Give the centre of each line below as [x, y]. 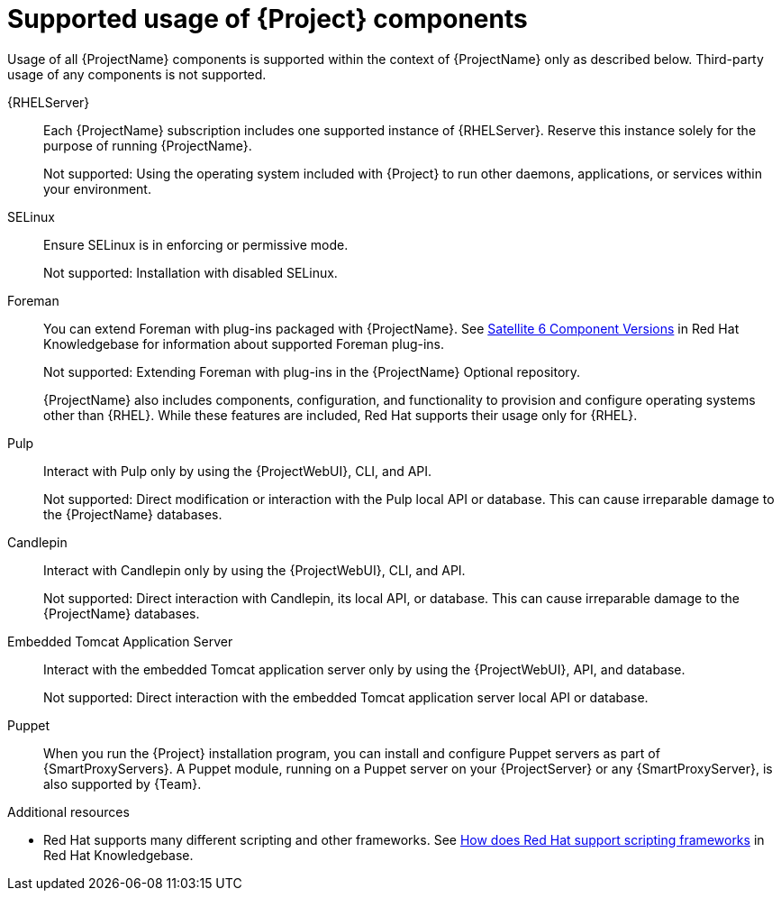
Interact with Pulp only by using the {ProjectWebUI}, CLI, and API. [238, 471]
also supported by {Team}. [123, 783]
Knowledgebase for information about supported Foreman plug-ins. [244, 344]
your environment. [97, 188]
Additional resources [68, 811]
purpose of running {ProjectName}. [148, 145]
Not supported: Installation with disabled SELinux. [191, 272]
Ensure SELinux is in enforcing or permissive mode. [196, 244]
